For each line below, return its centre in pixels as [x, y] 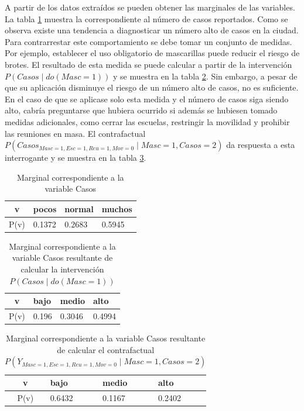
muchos [117, 208]
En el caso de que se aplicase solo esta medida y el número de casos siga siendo [147, 99]
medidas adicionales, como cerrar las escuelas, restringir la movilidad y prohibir [147, 121]
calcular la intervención [62, 269]
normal [79, 208]
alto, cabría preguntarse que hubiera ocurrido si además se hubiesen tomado [141, 110]
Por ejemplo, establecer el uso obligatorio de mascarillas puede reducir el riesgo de [152, 53]
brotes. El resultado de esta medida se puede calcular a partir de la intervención [148, 64]
